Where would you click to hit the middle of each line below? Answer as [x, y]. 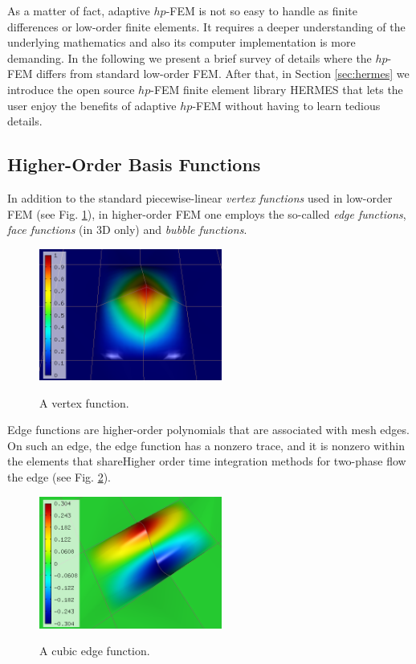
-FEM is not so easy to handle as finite [261, 10]
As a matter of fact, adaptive [79, 10]
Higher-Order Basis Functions [134, 164]
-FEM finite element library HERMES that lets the [277, 89]
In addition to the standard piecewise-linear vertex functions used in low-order [200, 197]
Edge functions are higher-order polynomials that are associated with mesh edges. [208, 430]
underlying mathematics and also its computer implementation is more [181, 42]
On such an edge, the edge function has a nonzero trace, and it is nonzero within [206, 445]
